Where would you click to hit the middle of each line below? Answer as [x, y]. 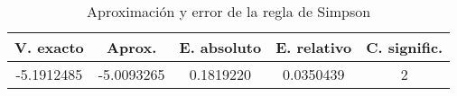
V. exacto [49, 47]
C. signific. [405, 47]
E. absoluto [220, 47]
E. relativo [314, 47]
